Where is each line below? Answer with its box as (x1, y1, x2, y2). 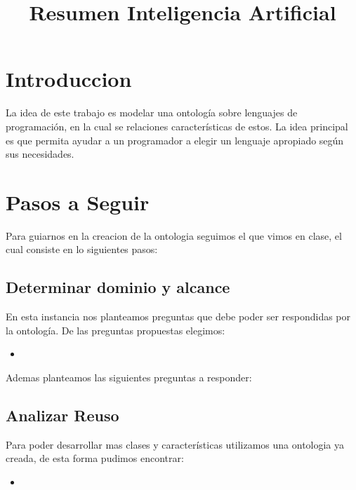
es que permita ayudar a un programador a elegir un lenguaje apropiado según (6, 132, 344, 147)
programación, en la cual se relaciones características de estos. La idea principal (6, 118, 348, 133)
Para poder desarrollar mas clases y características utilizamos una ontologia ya (6, 437, 345, 451)
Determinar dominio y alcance (6, 276, 230, 298)
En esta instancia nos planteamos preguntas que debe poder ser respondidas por (6, 309, 351, 324)
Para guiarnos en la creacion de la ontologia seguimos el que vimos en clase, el (6, 228, 342, 243)
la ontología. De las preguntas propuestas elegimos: (6, 322, 225, 337)
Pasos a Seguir (6, 187, 150, 216)
